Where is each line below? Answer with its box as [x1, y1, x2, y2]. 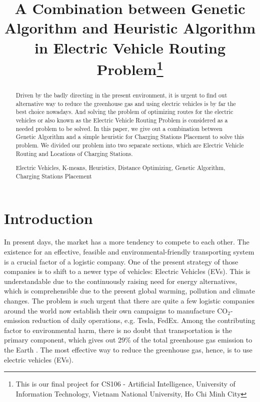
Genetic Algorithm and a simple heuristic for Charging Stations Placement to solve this [15, 132, 244, 141]
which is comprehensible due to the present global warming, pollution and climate [4, 285, 255, 296]
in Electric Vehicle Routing [34, 37, 225, 57]
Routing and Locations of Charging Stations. [15, 149, 133, 157]
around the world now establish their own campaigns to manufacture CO [4, 305, 228, 315]
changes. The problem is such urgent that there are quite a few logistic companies [4, 295, 254, 306]
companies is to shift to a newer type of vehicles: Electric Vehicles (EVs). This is [4, 266, 250, 276]
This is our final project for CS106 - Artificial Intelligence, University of [15, 378, 235, 389]
